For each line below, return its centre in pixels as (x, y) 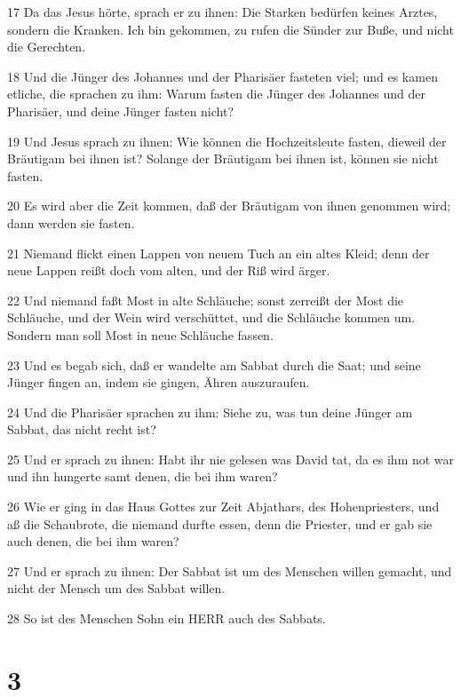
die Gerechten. (47, 47)
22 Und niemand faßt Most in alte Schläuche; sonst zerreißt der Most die (206, 300)
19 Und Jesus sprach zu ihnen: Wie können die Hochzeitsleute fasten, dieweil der (227, 141)
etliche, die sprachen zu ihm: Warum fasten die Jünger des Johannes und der (217, 94)
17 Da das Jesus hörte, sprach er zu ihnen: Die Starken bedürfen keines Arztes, (223, 12)
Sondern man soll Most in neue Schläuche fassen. (140, 334)
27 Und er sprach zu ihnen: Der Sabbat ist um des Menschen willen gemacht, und (230, 570)
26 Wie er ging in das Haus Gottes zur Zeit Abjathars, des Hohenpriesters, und (223, 507)
